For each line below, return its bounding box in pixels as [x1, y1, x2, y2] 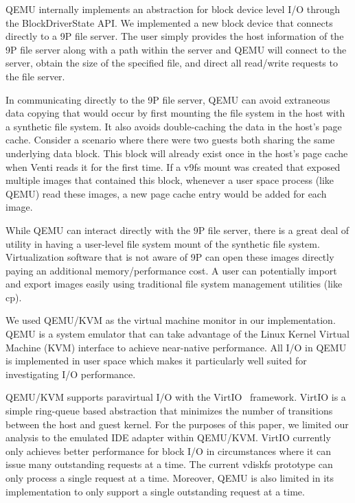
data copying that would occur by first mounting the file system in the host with [5, 106, 345, 120]
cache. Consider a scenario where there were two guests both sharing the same [5, 132, 335, 147]
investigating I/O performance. [5, 366, 136, 381]
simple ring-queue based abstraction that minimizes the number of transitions [5, 403, 333, 418]
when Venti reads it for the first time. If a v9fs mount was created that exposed [5, 159, 341, 174]
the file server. [5, 69, 65, 83]
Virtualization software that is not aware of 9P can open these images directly [5, 250, 334, 264]
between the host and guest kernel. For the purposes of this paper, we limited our [5, 417, 349, 431]
